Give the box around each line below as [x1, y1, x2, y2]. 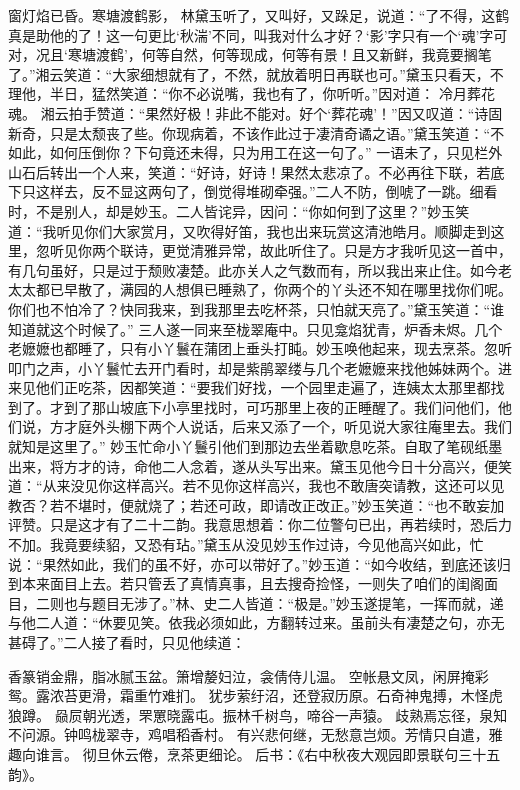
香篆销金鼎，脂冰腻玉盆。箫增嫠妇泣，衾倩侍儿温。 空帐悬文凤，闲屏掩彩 [8, 665, 489, 686]
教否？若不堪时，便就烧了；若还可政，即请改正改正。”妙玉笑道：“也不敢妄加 [8, 494, 505, 515]
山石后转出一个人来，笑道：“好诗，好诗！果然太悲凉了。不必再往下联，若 [8, 161, 491, 182]
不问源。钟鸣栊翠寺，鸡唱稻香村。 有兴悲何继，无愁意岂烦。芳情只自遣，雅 [8, 724, 503, 745]
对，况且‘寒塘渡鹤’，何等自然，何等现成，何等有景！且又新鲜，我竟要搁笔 [8, 44, 492, 65]
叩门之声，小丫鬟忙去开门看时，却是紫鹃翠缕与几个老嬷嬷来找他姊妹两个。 [8, 357, 498, 378]
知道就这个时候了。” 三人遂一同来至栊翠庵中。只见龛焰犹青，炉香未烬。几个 [8, 318, 503, 339]
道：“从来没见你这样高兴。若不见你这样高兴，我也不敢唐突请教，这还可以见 [8, 475, 505, 496]
